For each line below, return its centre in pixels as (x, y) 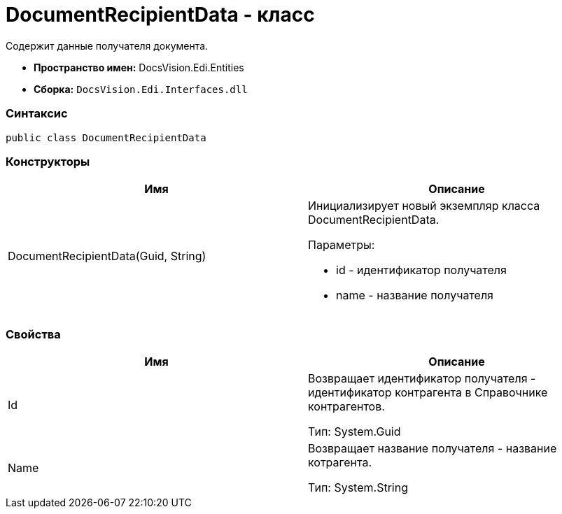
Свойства (33, 334)
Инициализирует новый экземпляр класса (424, 206)
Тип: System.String (358, 487)
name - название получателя (415, 295)
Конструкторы (48, 161)
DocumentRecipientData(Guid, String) (107, 256)
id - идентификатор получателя (421, 270)
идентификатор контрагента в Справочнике (428, 392)
